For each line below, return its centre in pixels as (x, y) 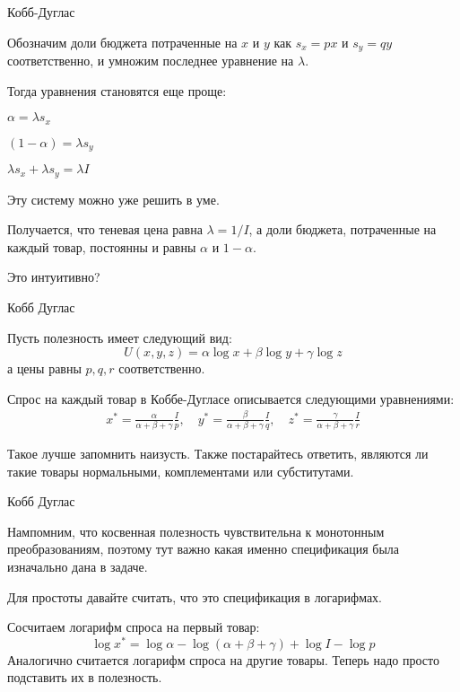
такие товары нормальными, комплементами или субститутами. (181, 471)
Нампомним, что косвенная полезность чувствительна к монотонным (196, 531)
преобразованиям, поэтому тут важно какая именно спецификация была (204, 549)
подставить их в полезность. (85, 677)
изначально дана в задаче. (78, 566)
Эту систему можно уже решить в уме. (113, 199)
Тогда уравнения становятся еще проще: (117, 90)
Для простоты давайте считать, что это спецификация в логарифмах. (195, 596)
